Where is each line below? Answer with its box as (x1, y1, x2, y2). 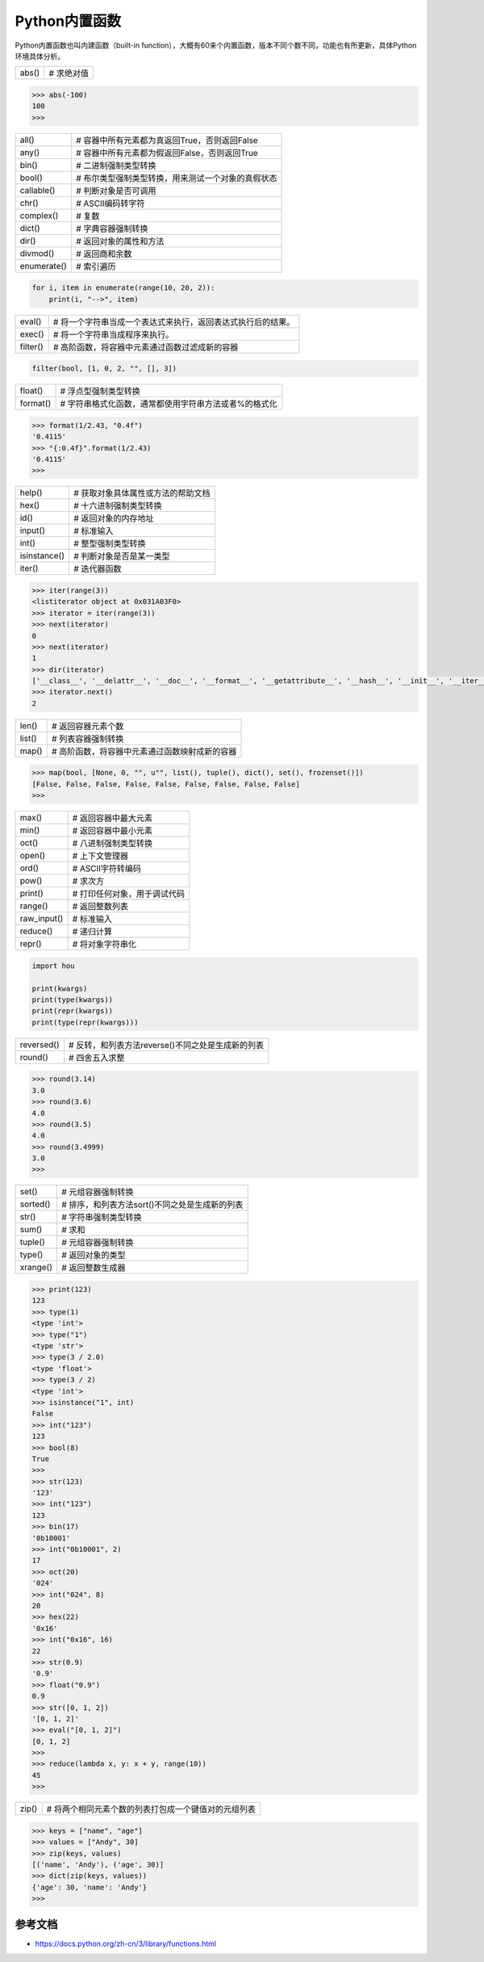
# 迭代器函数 (73, 564, 122, 575)
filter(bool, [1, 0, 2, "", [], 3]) (31, 364, 177, 373)
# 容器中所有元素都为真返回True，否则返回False (75, 134, 258, 145)
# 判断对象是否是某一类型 (73, 551, 170, 562)
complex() (19, 210, 59, 221)
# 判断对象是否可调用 (75, 185, 156, 196)
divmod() (19, 247, 55, 258)
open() (19, 850, 46, 862)
